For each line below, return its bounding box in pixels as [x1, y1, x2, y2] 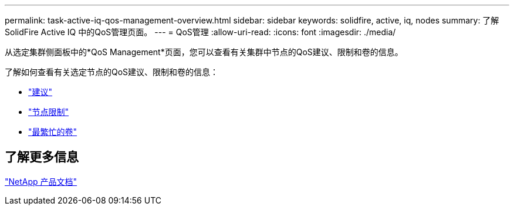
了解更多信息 [5, 150, 79, 165]
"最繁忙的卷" [28, 127, 77, 137]
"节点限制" [28, 107, 69, 117]
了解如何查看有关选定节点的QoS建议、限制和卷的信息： [5, 67, 219, 77]
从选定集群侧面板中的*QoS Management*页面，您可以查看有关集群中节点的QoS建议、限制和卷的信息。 [5, 47, 403, 57]
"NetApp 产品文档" [5, 176, 77, 187]
